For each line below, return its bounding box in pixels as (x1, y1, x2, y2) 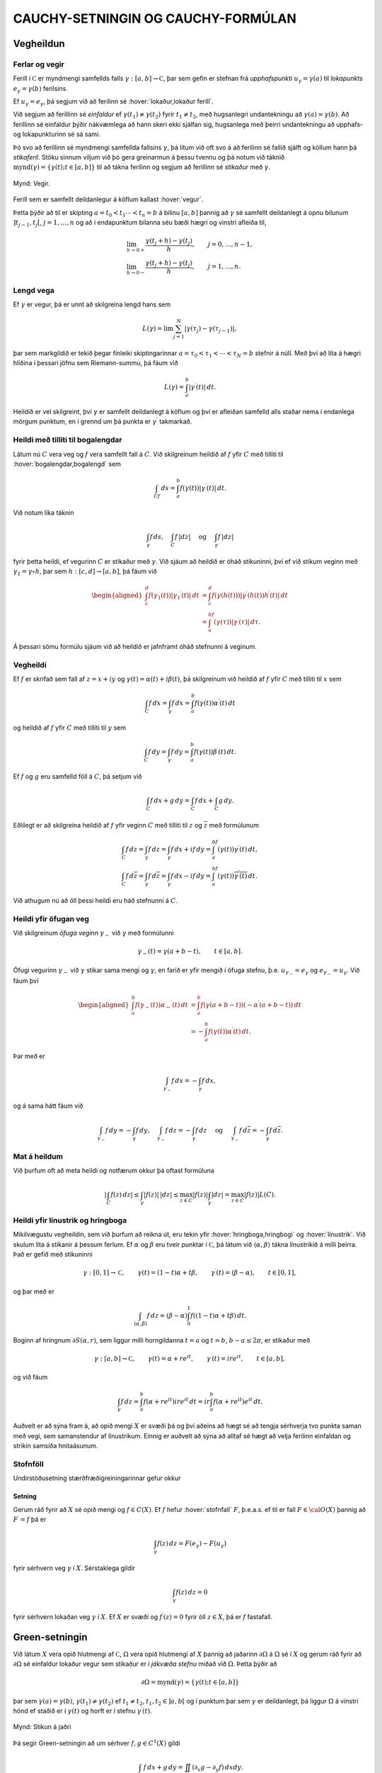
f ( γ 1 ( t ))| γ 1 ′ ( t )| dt (149, 590, 199, 601)
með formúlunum (209, 821, 260, 829)
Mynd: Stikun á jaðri (13, 1723, 71, 1731)
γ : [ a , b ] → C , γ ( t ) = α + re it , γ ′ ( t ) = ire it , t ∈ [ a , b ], (94, 1353, 286, 1362)
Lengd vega (13, 285, 54, 295)
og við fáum (13, 1373, 48, 1382)
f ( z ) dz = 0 (175, 1588, 208, 1596)
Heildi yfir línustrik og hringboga (13, 1216, 127, 1225)
